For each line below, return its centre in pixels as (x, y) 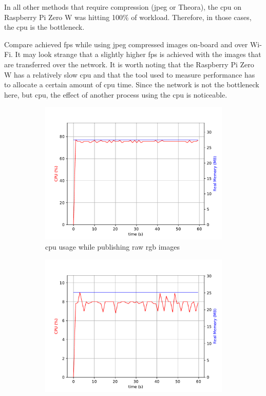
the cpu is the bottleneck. (44, 27)
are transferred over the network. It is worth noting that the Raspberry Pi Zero (129, 64)
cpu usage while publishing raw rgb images (113, 246)
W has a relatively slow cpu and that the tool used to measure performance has (130, 74)
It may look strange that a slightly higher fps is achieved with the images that (138, 54)
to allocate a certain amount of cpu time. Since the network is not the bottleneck (132, 84)
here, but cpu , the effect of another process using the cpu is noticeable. (116, 94)
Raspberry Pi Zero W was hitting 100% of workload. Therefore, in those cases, (128, 17)
